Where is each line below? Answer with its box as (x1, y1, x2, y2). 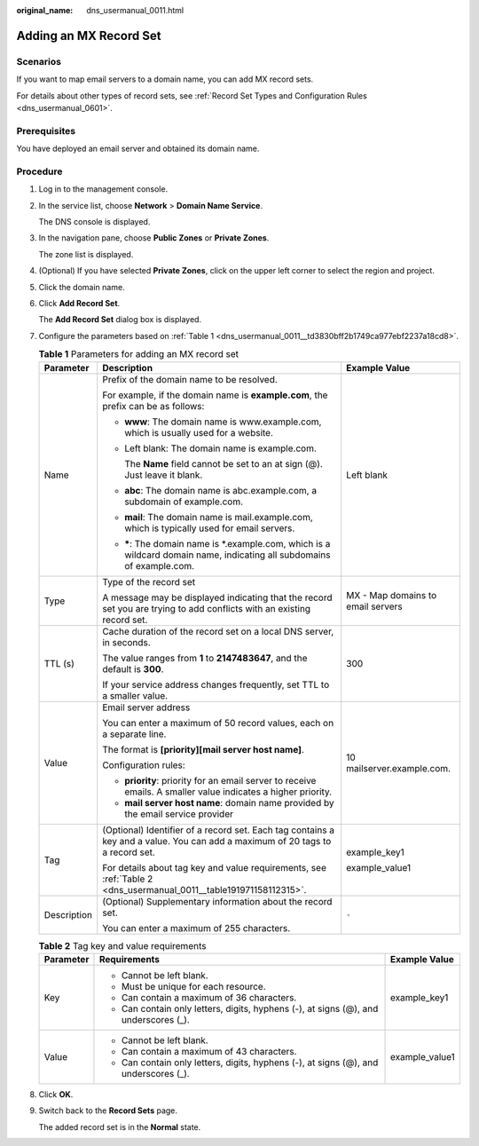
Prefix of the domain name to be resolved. (102, 373, 279, 385)
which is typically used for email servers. (124, 522, 295, 534)
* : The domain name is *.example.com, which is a (124, 537, 331, 549)
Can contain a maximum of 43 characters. (121, 1045, 297, 1057)
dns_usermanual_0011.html (86, 5, 185, 15)
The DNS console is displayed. (38, 217, 151, 226)
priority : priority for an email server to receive (124, 774, 317, 786)
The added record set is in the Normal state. (38, 1121, 201, 1132)
